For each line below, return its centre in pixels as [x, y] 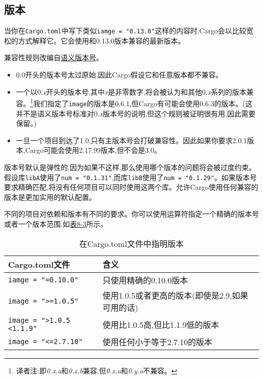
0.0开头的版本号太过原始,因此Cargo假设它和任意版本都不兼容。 [119, 75]
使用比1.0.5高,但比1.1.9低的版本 [161, 324]
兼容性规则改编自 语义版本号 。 [54, 57]
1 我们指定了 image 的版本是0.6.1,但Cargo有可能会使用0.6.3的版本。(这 [141, 102]
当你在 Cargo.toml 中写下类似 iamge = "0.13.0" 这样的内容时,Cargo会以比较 [125, 31]
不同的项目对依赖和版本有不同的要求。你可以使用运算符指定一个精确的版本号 [131, 214]
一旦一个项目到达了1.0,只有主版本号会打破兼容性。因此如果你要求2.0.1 [131, 140]
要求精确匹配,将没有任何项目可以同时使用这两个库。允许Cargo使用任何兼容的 [131, 187]
